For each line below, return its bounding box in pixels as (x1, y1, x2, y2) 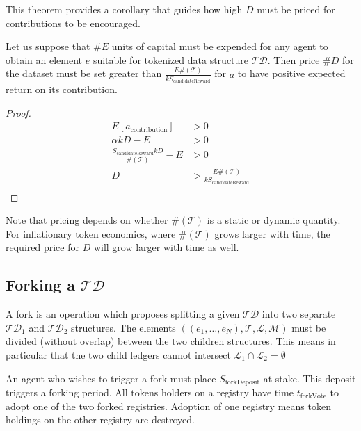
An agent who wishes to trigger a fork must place (6, 371, 216, 385)
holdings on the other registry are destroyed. (6, 412, 195, 427)
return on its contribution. (6, 82, 118, 97)
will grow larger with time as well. (93, 240, 239, 254)
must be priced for (257, 2, 335, 16)
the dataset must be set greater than (6, 66, 162, 81)
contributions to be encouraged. (6, 15, 141, 30)
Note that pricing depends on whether (6, 213, 168, 227)
